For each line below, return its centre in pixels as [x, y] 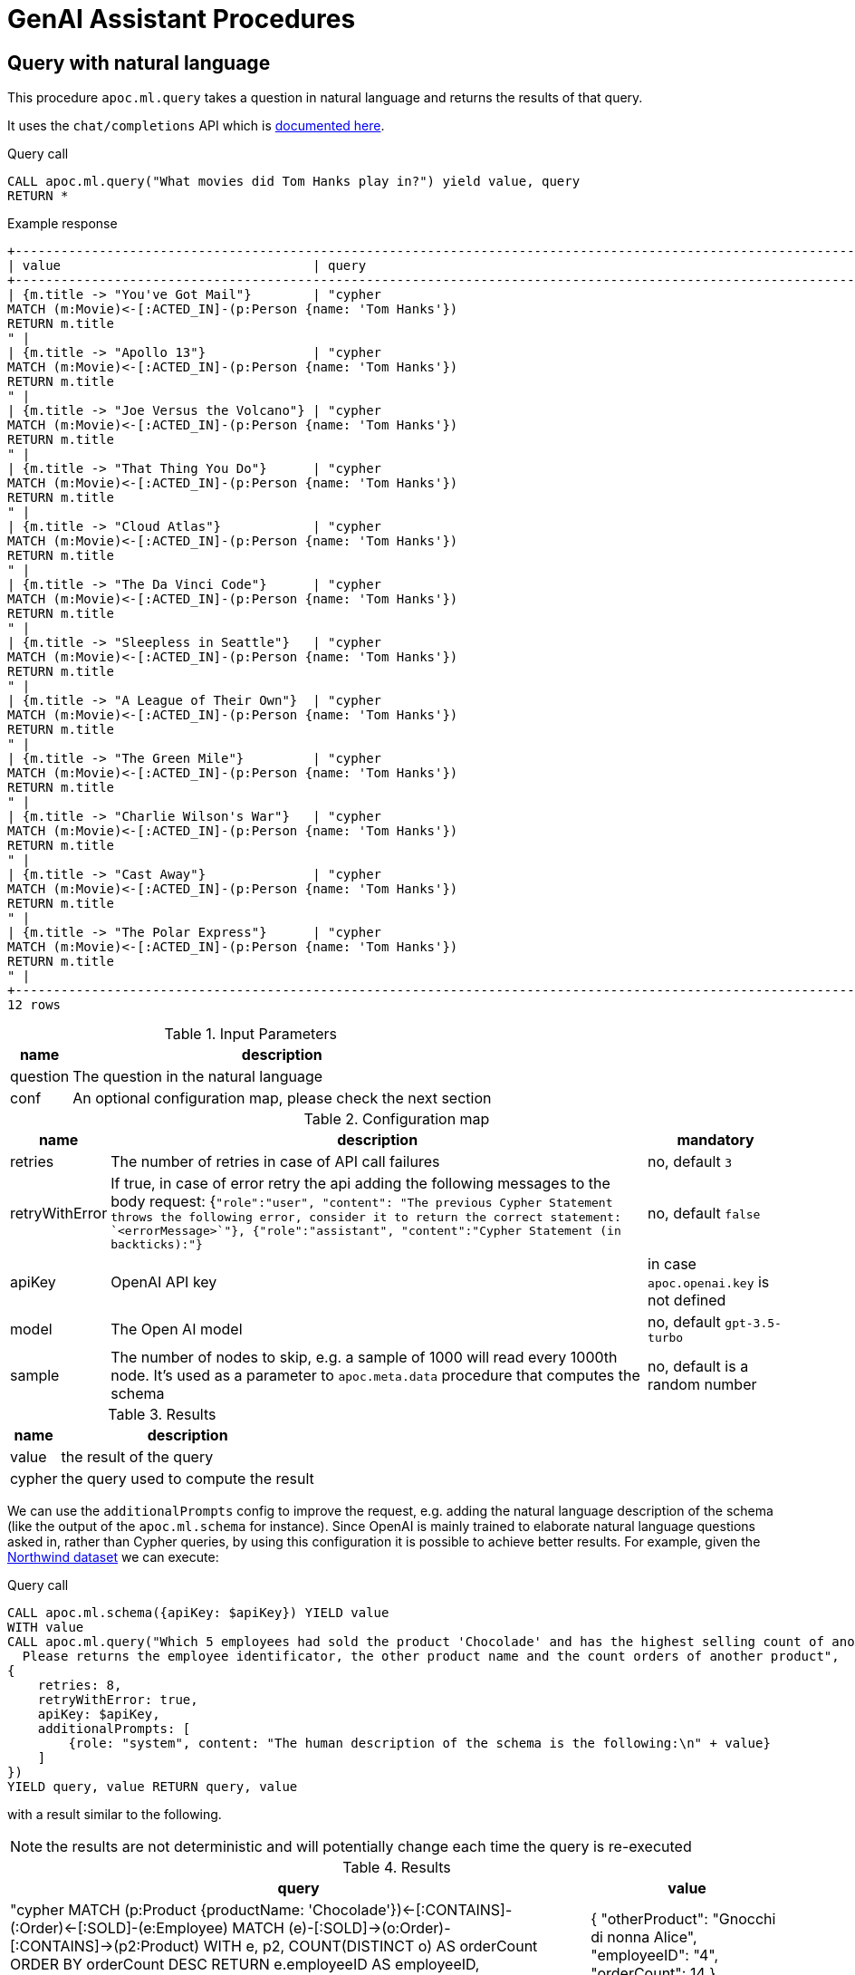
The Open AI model [177, 1329]
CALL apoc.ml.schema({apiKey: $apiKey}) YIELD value [198, 1613]
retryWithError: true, [118, 1700]
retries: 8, [80, 1686]
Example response [62, 224]
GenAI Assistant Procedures [182, 19]
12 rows [34, 1005]
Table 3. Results [162, 1415]
